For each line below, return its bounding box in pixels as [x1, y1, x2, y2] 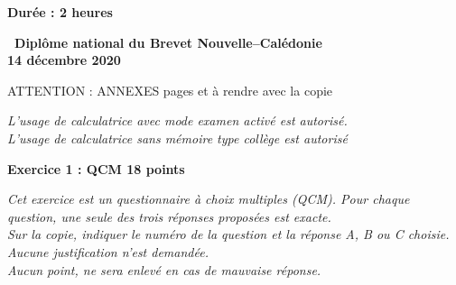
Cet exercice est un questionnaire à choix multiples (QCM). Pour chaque [7, 189, 410, 208]
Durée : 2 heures [7, 3, 113, 21]
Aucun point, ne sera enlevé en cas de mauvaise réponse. [7, 260, 321, 279]
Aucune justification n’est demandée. [7, 242, 209, 261]
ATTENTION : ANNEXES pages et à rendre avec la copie [7, 80, 333, 99]
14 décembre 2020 [7, 51, 121, 69]
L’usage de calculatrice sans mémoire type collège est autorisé [7, 128, 348, 147]
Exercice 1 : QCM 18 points [7, 159, 185, 178]
